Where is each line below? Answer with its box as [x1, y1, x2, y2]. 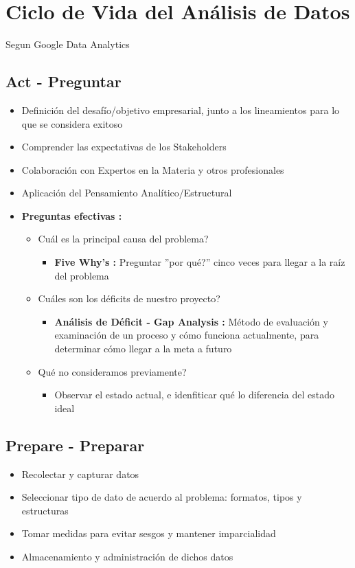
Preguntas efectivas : [21, 208, 122, 223]
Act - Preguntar [5, 71, 122, 92]
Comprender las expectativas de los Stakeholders [21, 139, 227, 154]
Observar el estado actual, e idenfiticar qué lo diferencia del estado [54, 387, 334, 402]
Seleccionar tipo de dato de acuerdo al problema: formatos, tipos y [21, 490, 302, 504]
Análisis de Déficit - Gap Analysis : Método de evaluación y [54, 314, 328, 328]
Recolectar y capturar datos [21, 466, 139, 481]
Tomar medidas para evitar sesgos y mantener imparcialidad [21, 526, 276, 541]
